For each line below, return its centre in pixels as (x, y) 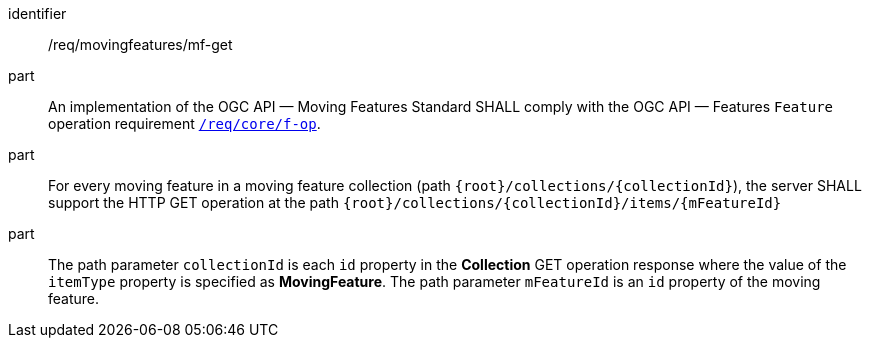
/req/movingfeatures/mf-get (140, 44)
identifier (37, 13)
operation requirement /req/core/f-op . (184, 123)
